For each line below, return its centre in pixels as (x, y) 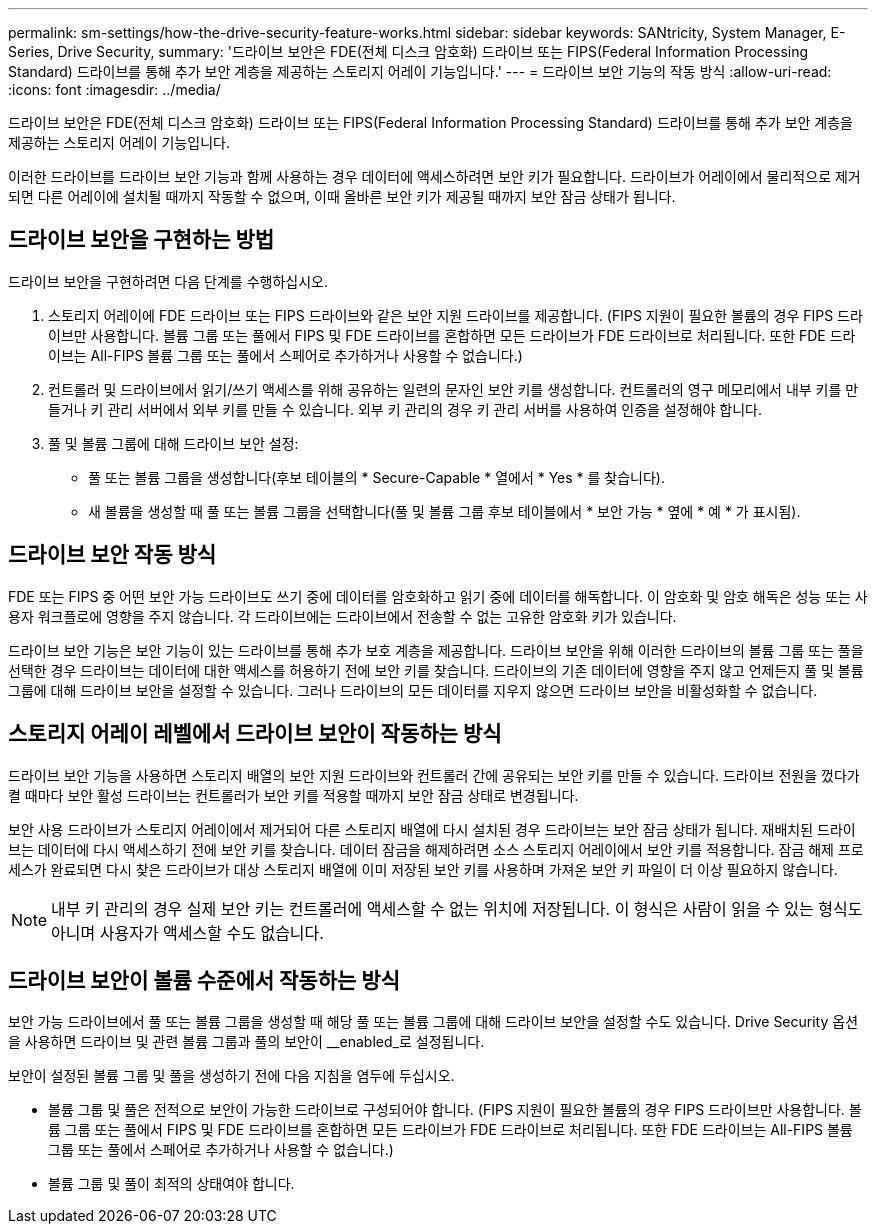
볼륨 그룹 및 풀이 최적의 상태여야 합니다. (171, 1184)
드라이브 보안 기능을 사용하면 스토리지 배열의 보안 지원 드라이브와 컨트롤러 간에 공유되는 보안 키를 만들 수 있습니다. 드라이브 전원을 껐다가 (434, 775)
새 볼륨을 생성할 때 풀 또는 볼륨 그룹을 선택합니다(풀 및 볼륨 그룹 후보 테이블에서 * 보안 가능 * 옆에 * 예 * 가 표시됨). (444, 511)
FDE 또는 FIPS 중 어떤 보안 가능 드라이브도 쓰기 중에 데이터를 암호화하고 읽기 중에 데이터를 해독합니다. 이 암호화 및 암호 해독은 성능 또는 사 (438, 596)
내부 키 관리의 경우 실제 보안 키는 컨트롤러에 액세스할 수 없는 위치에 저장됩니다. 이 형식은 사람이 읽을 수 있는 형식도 (457, 908)
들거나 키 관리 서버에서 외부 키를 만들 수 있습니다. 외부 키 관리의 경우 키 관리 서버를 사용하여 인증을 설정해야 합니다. (405, 409)
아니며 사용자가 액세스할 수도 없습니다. (187, 932)
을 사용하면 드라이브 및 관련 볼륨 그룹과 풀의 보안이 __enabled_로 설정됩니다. (246, 1042)
